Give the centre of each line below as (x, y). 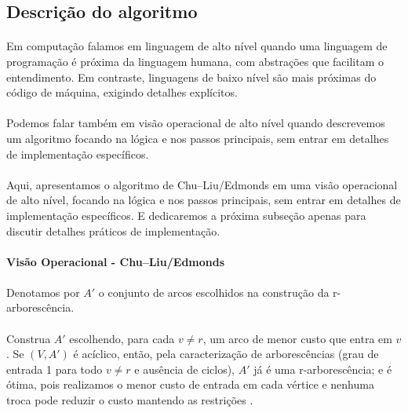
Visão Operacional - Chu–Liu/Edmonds (116, 261)
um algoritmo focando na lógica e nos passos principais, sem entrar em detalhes (198, 138)
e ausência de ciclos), (184, 369)
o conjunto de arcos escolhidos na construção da (214, 292)
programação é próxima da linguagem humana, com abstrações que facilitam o (195, 61)
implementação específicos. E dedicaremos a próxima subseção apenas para (186, 215)
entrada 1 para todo (55, 369)
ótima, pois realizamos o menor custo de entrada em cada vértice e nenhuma (190, 384)
